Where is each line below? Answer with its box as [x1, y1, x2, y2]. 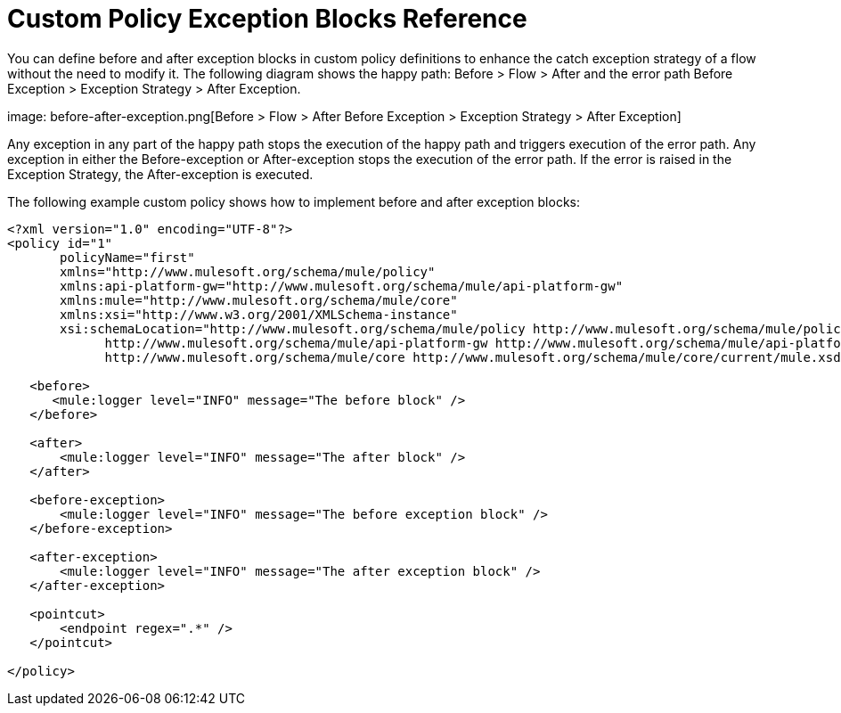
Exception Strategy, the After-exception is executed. [7, 166, 314, 182]
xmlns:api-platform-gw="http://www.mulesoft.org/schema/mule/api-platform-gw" [60, 278, 624, 293]
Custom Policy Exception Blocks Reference [7, 4, 527, 34]
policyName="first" [60, 250, 195, 265]
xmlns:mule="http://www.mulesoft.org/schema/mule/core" [60, 292, 458, 307]
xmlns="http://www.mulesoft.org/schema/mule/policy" [60, 264, 436, 279]
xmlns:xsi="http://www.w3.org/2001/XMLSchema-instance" [60, 307, 458, 322]
